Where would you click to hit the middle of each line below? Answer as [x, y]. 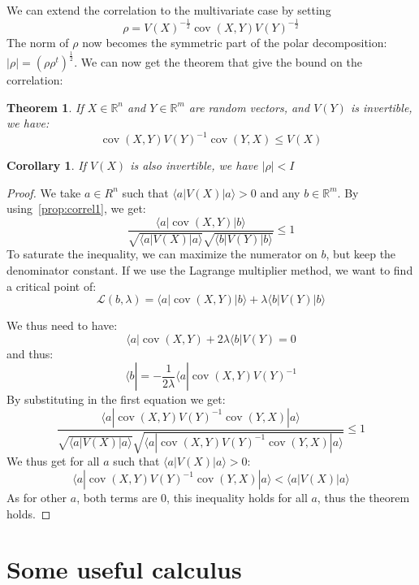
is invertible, [381, 107]
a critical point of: [52, 286]
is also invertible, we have [194, 165]
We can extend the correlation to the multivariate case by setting [169, 10]
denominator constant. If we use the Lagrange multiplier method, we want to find [210, 270]
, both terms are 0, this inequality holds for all [192, 497]
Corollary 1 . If [46, 165]
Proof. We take [44, 192]
